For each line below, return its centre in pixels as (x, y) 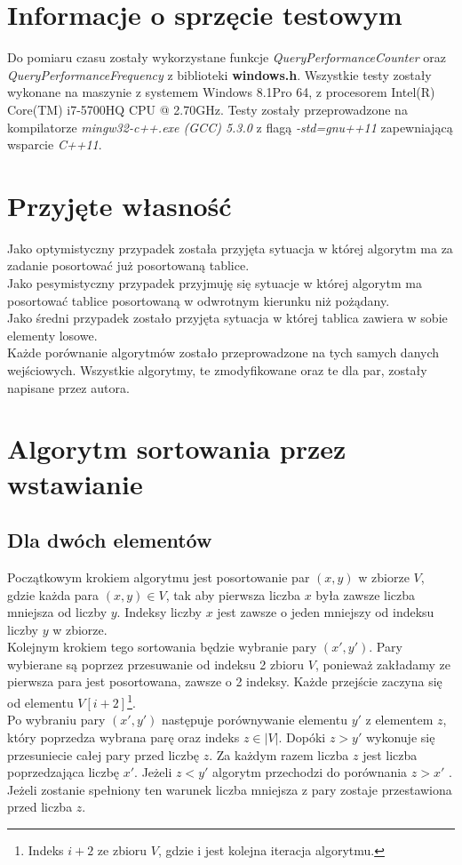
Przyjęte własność (119, 205)
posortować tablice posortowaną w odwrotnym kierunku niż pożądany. (199, 300)
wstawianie (75, 483)
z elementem (399, 720)
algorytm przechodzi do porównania (310, 772)
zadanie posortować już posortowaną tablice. (128, 265)
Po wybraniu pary (56, 720)
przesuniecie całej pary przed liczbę (104, 754)
